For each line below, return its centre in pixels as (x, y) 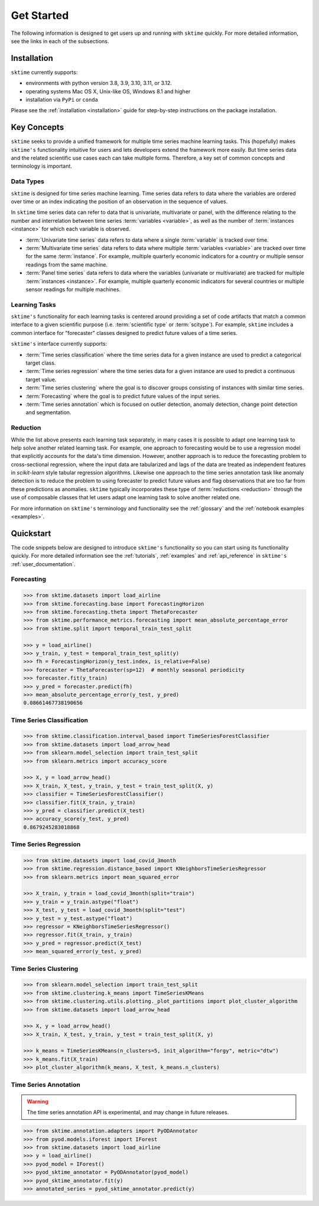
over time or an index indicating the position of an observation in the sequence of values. (119, 201)
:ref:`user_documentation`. (43, 564)
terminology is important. (41, 166)
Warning (38, 1101)
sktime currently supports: (44, 72)
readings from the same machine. (66, 264)
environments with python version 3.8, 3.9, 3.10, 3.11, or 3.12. (99, 83)
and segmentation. (48, 412)
